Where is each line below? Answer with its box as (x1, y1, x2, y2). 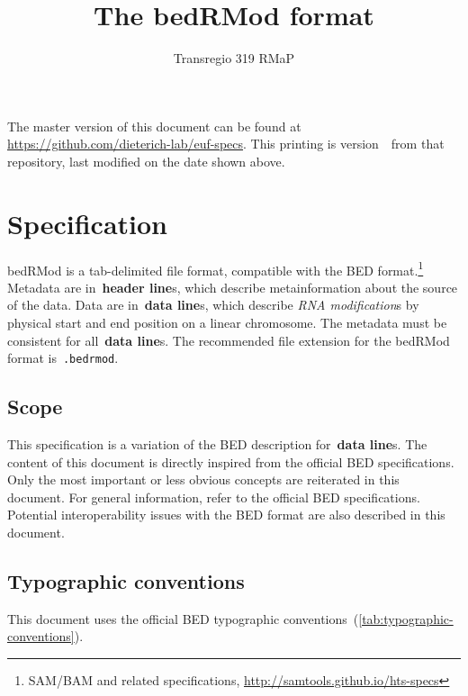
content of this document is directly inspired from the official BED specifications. (7, 452, 454, 471)
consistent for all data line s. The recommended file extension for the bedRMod (7, 330, 450, 349)
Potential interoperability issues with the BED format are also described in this (7, 505, 445, 524)
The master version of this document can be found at (7, 116, 301, 135)
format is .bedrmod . (7, 348, 119, 367)
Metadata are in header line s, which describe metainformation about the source (7, 277, 458, 296)
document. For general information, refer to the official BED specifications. (7, 487, 420, 506)
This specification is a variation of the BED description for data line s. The (7, 435, 427, 454)
